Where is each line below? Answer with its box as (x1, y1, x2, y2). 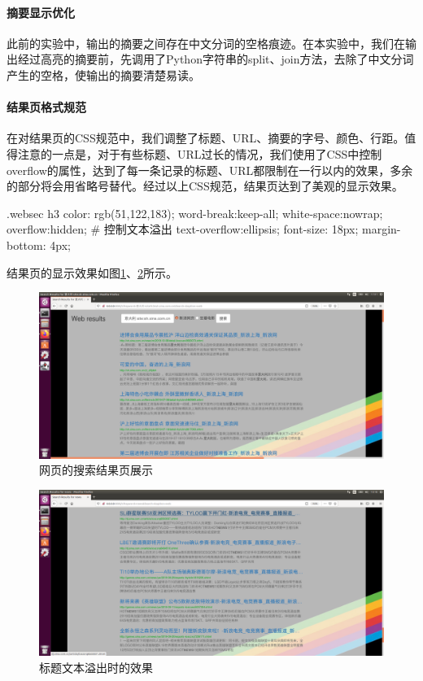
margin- (362, 220, 401, 238)
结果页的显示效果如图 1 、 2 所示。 (7, 264, 177, 281)
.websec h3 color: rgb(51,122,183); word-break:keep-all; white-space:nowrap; (7, 204, 383, 221)
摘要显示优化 (7, 3, 75, 20)
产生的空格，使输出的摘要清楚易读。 (7, 66, 200, 83)
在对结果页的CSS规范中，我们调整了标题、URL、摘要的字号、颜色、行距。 (7, 129, 405, 146)
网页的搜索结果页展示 (39, 461, 153, 478)
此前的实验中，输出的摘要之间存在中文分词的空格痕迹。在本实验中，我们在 (7, 34, 405, 51)
